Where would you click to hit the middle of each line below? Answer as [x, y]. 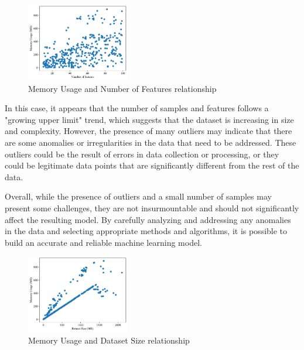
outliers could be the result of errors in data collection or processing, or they [142, 154]
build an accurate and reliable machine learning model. [103, 242]
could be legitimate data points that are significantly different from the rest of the [152, 165]
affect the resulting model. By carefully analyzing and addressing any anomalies [148, 219]
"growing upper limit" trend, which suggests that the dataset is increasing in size [149, 119]
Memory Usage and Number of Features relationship [122, 88]
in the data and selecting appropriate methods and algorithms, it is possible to [146, 231]
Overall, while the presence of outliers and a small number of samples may [138, 196]
